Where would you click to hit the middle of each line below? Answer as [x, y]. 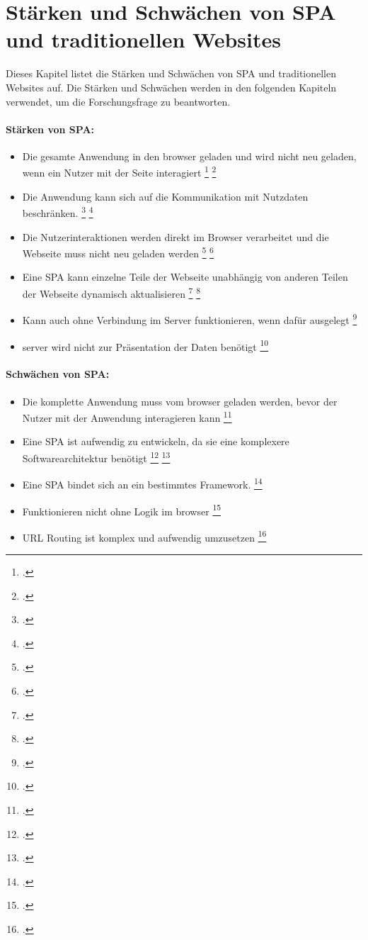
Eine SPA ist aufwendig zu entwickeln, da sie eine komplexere [156, 441]
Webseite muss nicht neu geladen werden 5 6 [118, 252]
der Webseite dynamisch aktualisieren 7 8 [111, 292]
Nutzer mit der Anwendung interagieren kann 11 [127, 416]
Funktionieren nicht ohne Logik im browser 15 [122, 510]
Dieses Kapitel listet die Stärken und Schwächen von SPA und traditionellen [171, 73]
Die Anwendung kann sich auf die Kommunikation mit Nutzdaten [165, 196]
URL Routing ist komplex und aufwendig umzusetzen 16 [144, 536]
